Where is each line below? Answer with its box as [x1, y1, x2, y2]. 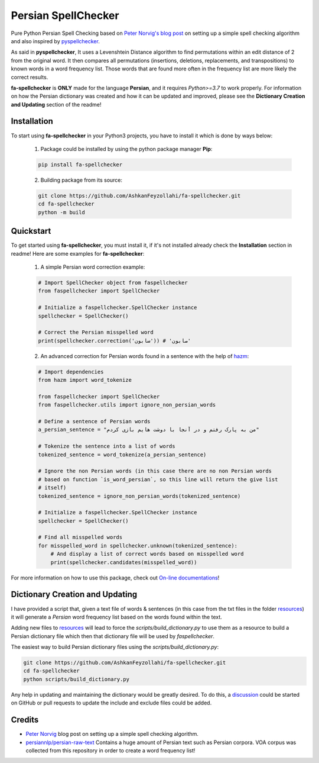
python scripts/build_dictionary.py [23, 675, 130, 682]
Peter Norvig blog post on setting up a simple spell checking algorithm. [25, 730, 199, 738]
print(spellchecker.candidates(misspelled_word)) [50, 559, 197, 565]
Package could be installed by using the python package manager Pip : [40, 145, 213, 152]
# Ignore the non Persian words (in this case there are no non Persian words [38, 468, 272, 475]
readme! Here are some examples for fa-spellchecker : [11, 250, 145, 257]
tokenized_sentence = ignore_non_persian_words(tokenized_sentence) [38, 492, 241, 500]
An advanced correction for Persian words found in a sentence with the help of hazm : [40, 352, 249, 359]
